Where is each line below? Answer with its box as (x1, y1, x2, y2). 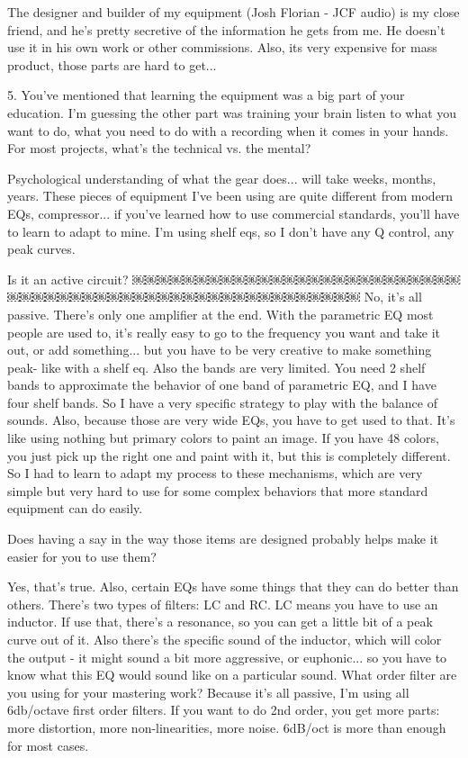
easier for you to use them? (7, 546, 157, 565)
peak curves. (7, 239, 76, 258)
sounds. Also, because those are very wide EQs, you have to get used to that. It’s (7, 411, 455, 429)
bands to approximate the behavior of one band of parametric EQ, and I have (7, 375, 436, 394)
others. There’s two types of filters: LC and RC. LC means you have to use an (7, 594, 438, 613)
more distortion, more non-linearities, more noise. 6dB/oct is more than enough (7, 717, 446, 736)
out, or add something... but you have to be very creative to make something (7, 340, 432, 359)
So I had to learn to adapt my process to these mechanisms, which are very (7, 464, 423, 483)
